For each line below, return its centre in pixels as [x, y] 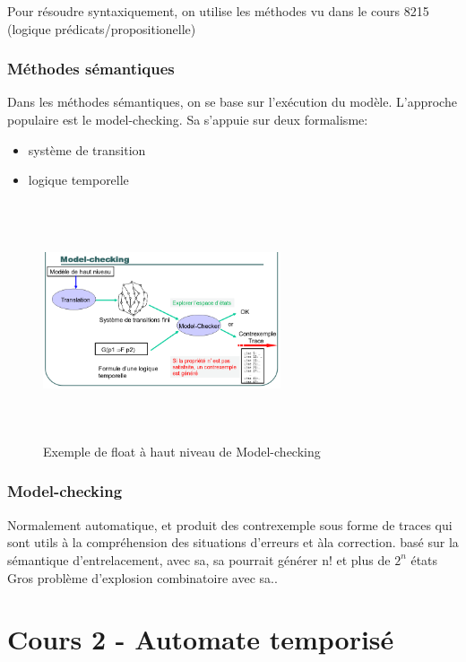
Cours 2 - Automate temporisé [201, 639]
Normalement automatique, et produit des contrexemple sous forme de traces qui [230, 524]
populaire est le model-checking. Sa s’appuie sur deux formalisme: [188, 119]
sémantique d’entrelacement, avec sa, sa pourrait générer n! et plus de [199, 559]
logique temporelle [78, 180]
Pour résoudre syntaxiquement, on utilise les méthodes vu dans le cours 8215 [218, 11]
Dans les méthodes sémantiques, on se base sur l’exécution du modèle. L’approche [232, 102]
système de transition [87, 149]
